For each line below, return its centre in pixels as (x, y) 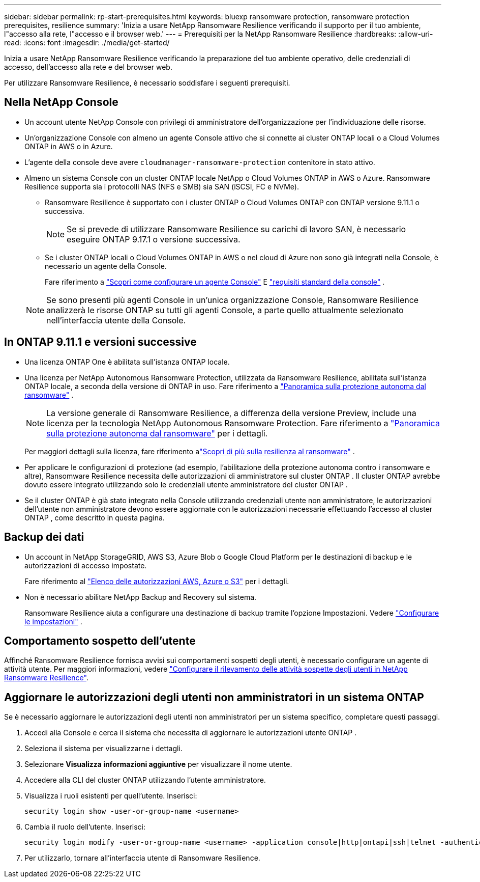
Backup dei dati (44, 537)
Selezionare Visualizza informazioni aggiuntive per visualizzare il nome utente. (158, 764)
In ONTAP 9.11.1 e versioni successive (100, 342)
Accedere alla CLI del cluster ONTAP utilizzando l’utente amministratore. (145, 780)
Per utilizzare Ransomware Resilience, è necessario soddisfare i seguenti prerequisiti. (147, 83)
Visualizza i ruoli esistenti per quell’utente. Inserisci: (111, 796)
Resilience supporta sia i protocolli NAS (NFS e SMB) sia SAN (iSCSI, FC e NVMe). (162, 186)
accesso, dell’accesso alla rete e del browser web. (88, 67)
